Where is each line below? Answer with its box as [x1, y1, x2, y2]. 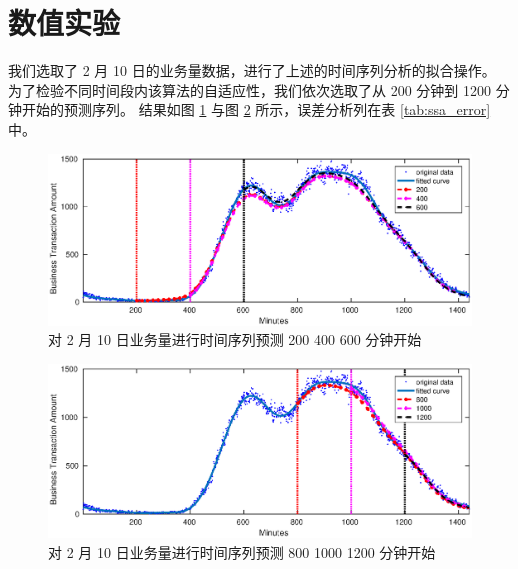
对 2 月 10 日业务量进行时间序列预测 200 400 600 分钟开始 [48, 329, 422, 350]
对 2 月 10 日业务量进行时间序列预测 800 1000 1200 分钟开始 [48, 541, 436, 562]
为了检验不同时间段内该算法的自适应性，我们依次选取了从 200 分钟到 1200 [8, 79, 491, 100]
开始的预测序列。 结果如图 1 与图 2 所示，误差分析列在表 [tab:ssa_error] [21, 99, 491, 120]
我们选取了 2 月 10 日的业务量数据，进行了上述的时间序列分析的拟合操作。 [8, 60, 496, 81]
